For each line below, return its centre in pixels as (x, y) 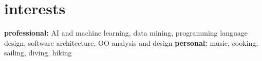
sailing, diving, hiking (38, 53)
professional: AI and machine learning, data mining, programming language (126, 33)
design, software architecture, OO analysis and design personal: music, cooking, (131, 42)
